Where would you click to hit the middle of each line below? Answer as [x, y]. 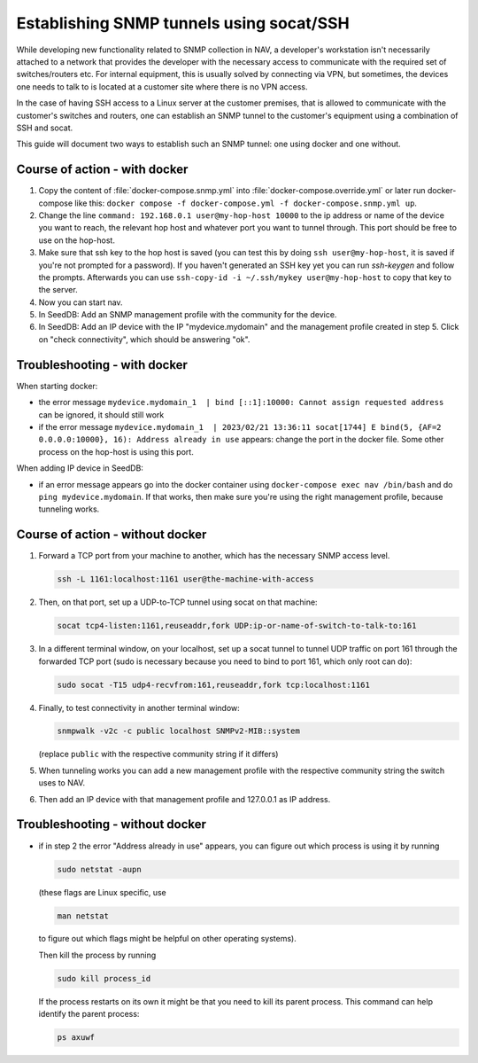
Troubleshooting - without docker [112, 825]
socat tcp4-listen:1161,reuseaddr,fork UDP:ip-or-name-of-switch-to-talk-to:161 [237, 626]
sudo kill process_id [104, 978]
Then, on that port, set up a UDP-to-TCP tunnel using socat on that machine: [178, 602]
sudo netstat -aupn [99, 869]
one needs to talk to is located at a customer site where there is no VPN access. [162, 86]
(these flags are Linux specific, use [103, 892]
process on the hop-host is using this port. [116, 451]
